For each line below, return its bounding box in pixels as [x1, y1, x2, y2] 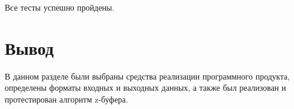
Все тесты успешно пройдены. [5, 1, 115, 13]
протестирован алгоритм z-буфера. [5, 93, 128, 105]
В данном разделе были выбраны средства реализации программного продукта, [5, 70, 290, 82]
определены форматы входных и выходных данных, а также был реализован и [5, 81, 286, 94]
